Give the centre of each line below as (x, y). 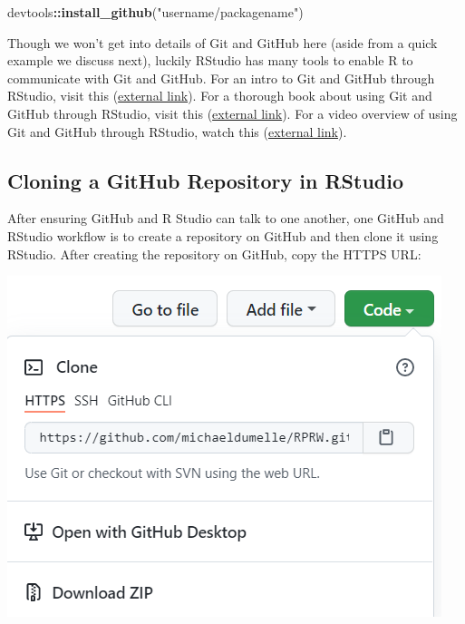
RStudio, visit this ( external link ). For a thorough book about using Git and (220, 96)
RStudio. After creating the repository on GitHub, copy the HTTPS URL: (214, 253)
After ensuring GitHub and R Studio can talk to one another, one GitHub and (226, 218)
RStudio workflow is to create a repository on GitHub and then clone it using (223, 235)
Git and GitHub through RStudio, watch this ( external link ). (177, 131)
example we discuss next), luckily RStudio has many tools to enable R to (210, 60)
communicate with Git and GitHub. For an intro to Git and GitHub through (221, 78)
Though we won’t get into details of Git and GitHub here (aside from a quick (223, 42)
